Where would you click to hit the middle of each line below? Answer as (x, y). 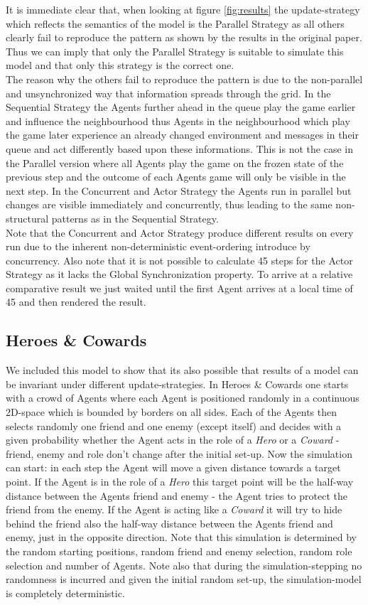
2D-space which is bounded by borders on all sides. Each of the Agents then (172, 412)
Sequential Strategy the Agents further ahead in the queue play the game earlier (181, 107)
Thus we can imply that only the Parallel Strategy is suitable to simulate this (175, 51)
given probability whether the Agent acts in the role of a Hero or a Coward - (173, 440)
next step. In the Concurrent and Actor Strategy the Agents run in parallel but (179, 190)
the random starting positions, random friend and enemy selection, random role (179, 551)
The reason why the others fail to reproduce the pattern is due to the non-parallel (184, 79)
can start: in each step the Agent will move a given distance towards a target (173, 467)
